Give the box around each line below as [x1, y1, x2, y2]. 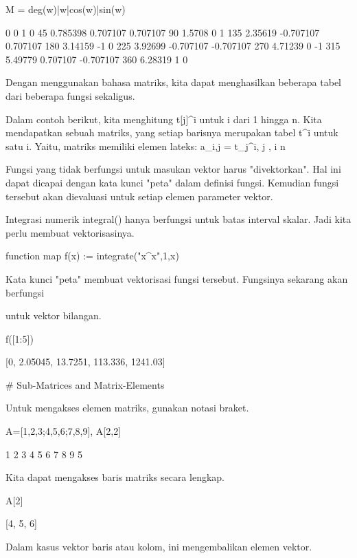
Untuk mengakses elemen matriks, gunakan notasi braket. [5, 400, 249, 415]
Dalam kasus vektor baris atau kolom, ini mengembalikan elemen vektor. [5, 539, 312, 554]
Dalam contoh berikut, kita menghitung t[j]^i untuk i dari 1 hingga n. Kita [5, 111, 322, 126]
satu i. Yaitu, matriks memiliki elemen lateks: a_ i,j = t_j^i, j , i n [5, 138, 286, 153]
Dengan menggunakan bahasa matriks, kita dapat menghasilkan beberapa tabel [5, 75, 342, 89]
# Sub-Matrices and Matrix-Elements [5, 377, 165, 391]
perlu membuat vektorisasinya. [5, 225, 135, 239]
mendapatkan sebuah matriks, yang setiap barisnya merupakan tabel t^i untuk [5, 125, 338, 140]
